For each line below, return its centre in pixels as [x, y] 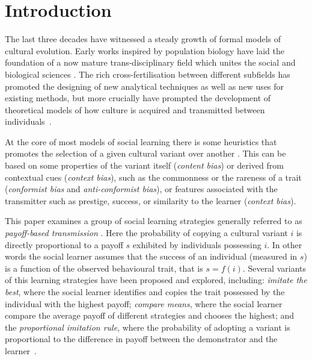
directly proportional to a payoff [64, 244]
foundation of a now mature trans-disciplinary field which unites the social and [150, 62]
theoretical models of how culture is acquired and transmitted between [135, 109]
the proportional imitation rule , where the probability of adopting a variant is [148, 327]
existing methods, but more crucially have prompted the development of [138, 98]
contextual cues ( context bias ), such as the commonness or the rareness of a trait [153, 177]
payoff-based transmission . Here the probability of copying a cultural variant [146, 233]
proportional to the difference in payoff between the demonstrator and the [141, 339]
